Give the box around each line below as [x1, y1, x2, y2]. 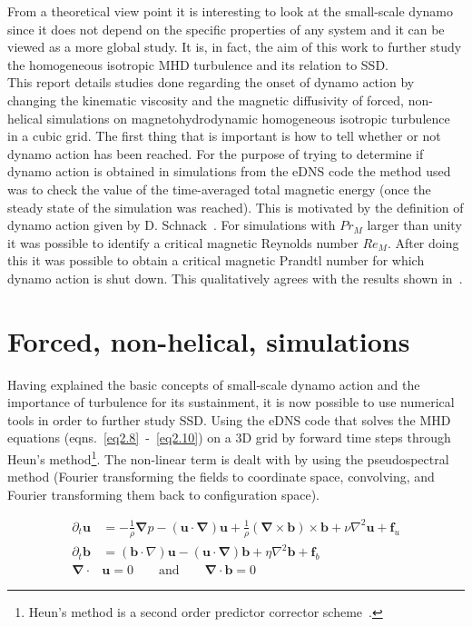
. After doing [387, 233, 459, 252]
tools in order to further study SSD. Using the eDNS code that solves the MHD [7, 410, 451, 429]
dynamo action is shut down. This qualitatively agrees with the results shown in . [7, 268, 463, 287]
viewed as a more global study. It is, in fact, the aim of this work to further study [7, 37, 462, 56]
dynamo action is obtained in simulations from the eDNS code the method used [7, 162, 451, 181]
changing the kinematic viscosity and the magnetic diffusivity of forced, [7, 90, 404, 109]
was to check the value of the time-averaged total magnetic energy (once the [7, 179, 431, 198]
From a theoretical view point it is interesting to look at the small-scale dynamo [7, 2, 453, 20]
